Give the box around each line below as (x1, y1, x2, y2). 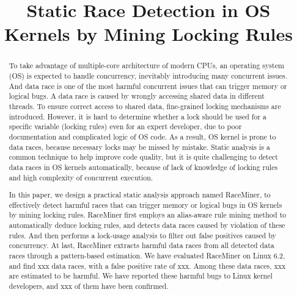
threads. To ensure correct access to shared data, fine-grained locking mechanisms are (9, 101, 281, 111)
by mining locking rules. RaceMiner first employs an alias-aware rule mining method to (9, 210, 287, 220)
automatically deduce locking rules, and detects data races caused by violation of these (9, 220, 285, 230)
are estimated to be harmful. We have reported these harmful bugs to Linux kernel (9, 271, 273, 281)
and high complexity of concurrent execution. (9, 172, 153, 182)
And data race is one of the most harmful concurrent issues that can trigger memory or (9, 80, 287, 91)
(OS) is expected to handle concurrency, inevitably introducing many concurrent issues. (9, 71, 288, 81)
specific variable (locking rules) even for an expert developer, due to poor (9, 121, 242, 132)
